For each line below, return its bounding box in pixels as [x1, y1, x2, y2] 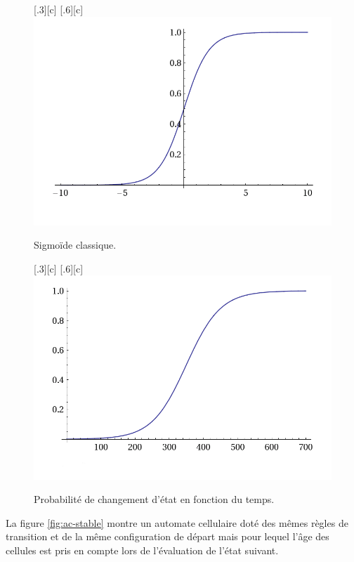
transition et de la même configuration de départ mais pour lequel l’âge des [6, 529, 329, 544]
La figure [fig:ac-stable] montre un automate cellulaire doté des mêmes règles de [6, 515, 348, 530]
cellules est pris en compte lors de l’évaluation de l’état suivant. [6, 543, 279, 558]
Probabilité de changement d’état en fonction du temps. [34, 492, 275, 507]
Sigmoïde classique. [34, 237, 117, 252]
